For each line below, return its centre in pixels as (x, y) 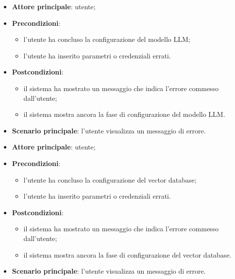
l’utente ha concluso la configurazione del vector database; (110, 179)
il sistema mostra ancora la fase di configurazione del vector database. (127, 254)
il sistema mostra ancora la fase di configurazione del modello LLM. (124, 114)
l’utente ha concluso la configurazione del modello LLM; (107, 39)
